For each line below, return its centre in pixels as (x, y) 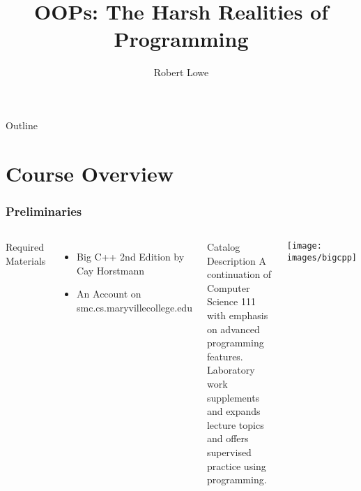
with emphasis (237, 315)
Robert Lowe (181, 72)
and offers (228, 438)
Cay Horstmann (111, 270)
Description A (237, 260)
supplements (233, 397)
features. (225, 356)
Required (25, 247)
